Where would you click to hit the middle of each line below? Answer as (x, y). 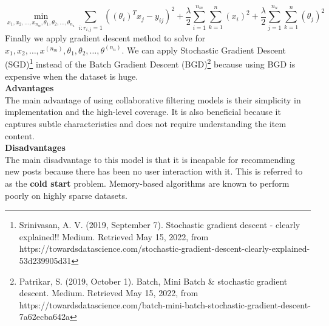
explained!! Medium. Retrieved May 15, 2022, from (114, 236)
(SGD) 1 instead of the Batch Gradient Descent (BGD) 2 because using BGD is (150, 63)
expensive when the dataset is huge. (72, 76)
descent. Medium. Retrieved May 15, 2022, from (109, 293)
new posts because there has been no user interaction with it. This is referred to (154, 171)
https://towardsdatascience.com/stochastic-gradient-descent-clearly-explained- (164, 248)
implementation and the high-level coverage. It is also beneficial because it (143, 112)
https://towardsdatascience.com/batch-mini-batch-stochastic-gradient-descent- (165, 304)
